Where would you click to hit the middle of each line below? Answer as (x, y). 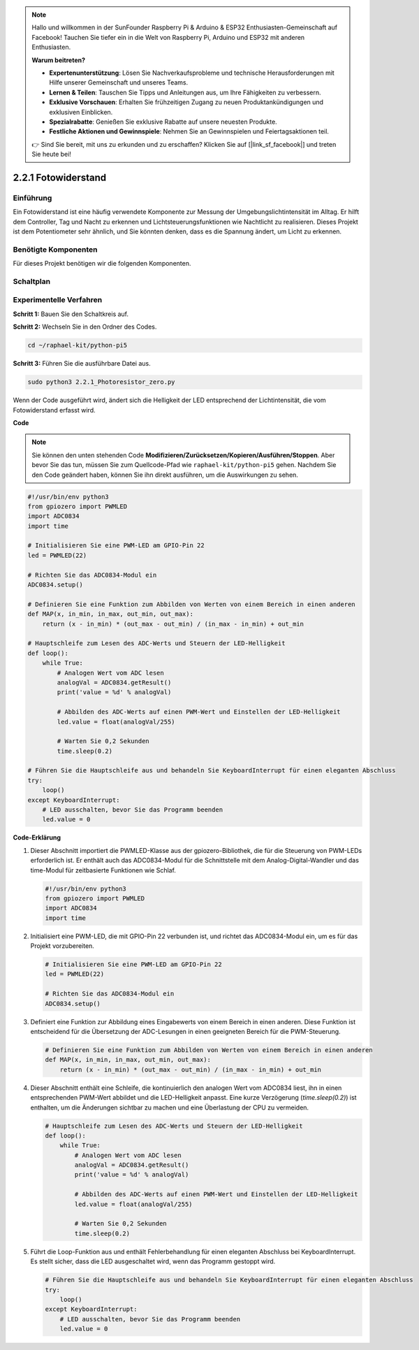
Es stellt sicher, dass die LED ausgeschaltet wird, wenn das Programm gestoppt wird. (153, 1261)
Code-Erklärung (37, 838)
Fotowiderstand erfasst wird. (54, 410)
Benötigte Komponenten (55, 250)
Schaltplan (32, 281)
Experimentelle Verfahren (58, 300)
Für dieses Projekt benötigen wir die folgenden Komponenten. (102, 264)
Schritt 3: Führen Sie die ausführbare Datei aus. (82, 364)
